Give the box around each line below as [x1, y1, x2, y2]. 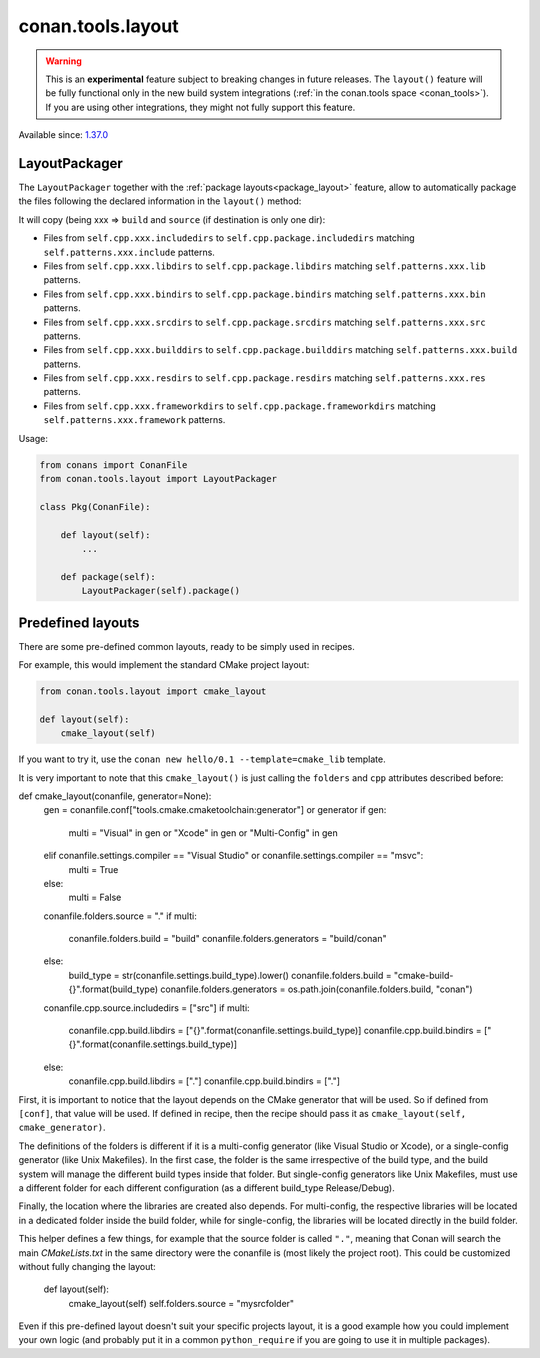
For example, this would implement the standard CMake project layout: [18, 659, 310, 671]
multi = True [68, 863, 119, 875]
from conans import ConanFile [39, 459, 188, 470]
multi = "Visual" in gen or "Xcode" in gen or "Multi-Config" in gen [68, 826, 339, 839]
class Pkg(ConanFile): [39, 501, 151, 512]
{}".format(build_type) [68, 983, 159, 995]
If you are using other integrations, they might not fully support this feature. [45, 101, 356, 113]
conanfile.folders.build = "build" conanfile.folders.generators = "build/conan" [68, 933, 387, 945]
